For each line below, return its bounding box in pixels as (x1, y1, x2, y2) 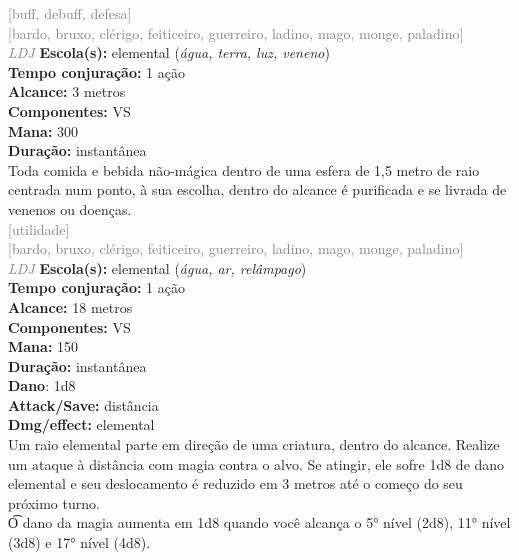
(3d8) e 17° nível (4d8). (8, 532, 151, 553)
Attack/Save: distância (8, 394, 159, 415)
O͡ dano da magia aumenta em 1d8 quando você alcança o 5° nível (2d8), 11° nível (8, 512, 511, 533)
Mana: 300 (8, 120, 79, 141)
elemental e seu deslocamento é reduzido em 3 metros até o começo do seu (8, 473, 463, 494)
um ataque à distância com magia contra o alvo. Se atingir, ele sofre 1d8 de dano (8, 453, 505, 474)
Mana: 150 (8, 336, 79, 357)
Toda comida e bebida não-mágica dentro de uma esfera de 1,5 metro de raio (8, 159, 480, 180)
